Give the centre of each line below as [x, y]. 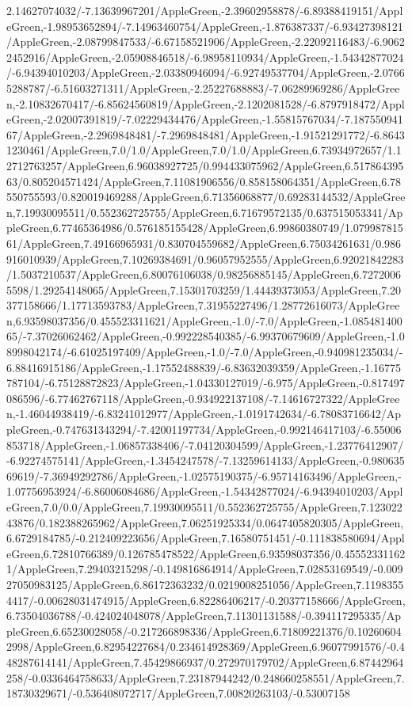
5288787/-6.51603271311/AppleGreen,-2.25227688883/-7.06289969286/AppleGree [203, 87]
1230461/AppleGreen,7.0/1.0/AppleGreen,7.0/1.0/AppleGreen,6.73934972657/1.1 [204, 150]
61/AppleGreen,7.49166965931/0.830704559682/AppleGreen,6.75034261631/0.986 [204, 243]
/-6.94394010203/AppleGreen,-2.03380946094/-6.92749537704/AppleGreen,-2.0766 [206, 72]
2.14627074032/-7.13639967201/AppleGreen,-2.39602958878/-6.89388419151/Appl [205, 10]
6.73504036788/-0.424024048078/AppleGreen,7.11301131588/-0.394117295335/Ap [204, 616]
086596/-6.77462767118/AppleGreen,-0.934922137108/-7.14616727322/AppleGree [203, 398]
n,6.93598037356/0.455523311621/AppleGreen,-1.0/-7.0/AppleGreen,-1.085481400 [204, 320]
